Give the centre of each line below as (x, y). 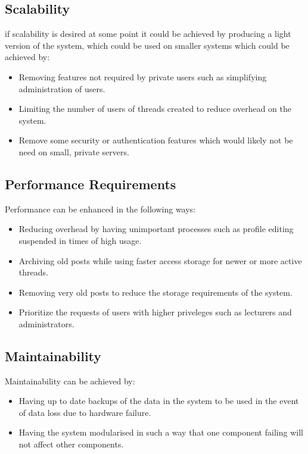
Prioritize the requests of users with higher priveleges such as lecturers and (155, 312)
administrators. (46, 323)
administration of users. (62, 88)
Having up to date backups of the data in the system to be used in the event (159, 401)
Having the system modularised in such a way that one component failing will (161, 432)
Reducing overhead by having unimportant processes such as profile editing (156, 229)
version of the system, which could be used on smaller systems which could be (147, 45)
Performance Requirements (91, 184)
